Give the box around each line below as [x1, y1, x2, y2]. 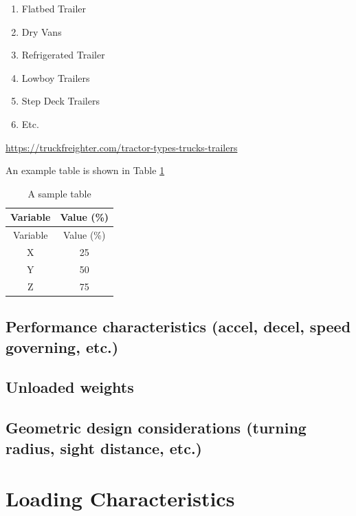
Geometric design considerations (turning [5, 417, 307, 438]
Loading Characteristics [5, 484, 235, 513]
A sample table [27, 186, 91, 200]
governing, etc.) [5, 336, 119, 357]
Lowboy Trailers [21, 70, 90, 85]
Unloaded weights [5, 376, 134, 398]
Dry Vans [21, 24, 62, 39]
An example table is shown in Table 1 [5, 163, 165, 178]
